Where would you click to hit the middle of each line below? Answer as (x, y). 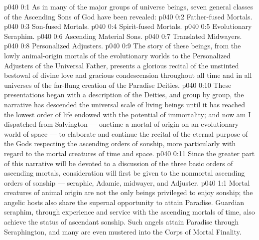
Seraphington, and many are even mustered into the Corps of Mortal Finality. (123, 231)
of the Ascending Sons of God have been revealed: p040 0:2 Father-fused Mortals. (128, 16)
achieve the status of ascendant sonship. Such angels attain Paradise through (121, 222)
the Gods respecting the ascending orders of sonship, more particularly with (120, 143)
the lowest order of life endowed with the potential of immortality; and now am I (128, 114)
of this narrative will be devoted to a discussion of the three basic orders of (119, 163)
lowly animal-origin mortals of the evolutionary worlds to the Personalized (117, 55)
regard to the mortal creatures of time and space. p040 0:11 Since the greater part (129, 153)
